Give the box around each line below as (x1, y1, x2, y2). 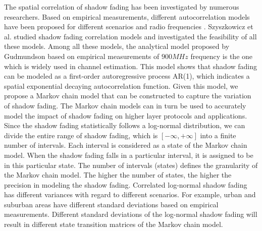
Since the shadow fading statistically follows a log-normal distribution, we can (4, 120, 245, 131)
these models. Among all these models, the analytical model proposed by (4, 41, 230, 51)
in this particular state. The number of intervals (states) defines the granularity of (4, 159, 258, 170)
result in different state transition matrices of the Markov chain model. (4, 219, 223, 229)
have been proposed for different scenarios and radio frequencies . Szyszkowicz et (4, 21, 253, 32)
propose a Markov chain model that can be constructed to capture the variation (4, 90, 251, 101)
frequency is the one (190, 50, 253, 61)
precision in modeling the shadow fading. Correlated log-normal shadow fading (4, 179, 247, 190)
